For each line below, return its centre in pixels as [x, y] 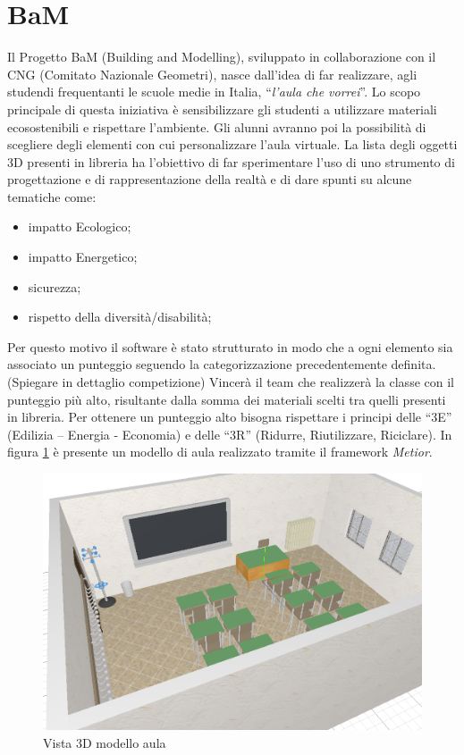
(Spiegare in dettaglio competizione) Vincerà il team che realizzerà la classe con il [231, 382]
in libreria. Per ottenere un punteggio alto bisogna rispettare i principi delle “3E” [230, 417]
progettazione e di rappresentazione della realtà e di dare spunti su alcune [210, 179]
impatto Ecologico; [80, 226]
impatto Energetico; [83, 257]
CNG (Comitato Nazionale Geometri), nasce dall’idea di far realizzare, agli [212, 74]
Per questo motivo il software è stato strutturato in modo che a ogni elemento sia [230, 346]
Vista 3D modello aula [105, 742]
